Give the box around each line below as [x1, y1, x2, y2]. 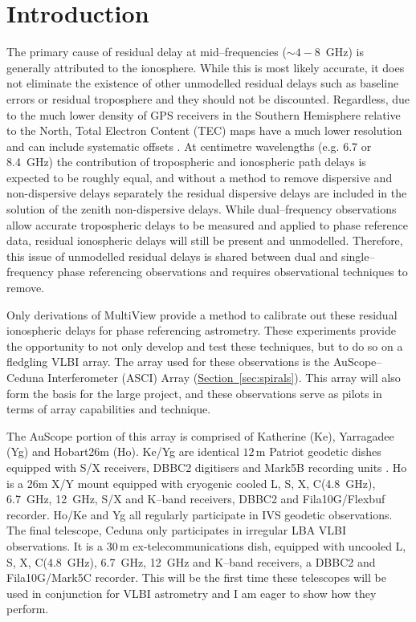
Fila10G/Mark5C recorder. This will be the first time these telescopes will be [6, 569, 386, 586]
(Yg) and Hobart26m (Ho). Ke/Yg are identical [6, 443, 239, 460]
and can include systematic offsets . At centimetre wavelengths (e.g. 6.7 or [6, 137, 372, 154]
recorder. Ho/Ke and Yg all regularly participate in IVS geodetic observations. [6, 506, 393, 522]
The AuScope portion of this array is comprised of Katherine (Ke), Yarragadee [6, 427, 394, 444]
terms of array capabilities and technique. [6, 400, 211, 417]
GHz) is [325, 43, 365, 60]
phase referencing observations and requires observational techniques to [57, 263, 408, 280]
